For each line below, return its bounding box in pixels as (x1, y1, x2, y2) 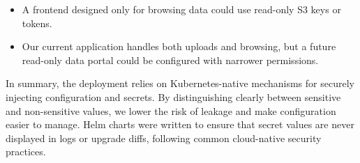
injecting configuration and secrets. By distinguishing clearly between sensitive (6, 89, 341, 104)
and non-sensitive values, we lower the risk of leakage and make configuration (6, 103, 336, 118)
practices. (6, 144, 46, 159)
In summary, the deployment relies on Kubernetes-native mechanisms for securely (6, 76, 354, 91)
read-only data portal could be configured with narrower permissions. (22, 52, 319, 67)
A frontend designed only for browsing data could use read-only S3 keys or (22, 2, 341, 16)
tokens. (22, 15, 52, 30)
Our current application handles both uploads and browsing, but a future (22, 39, 336, 54)
